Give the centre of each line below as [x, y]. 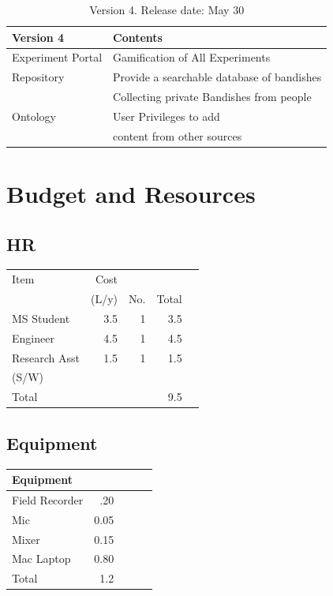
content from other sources [178, 135]
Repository [38, 77]
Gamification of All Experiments [192, 57]
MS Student [41, 318]
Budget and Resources [131, 194]
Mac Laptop [41, 559]
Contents [138, 37]
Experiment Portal [57, 57]
